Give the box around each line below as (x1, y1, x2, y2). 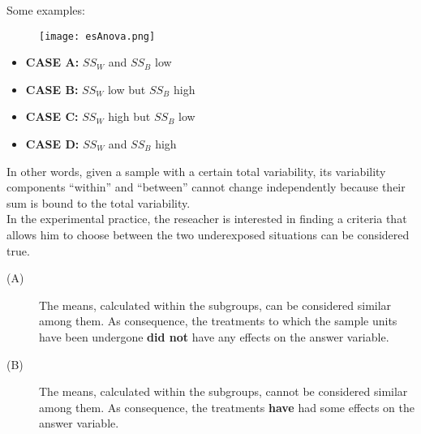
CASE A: (25, 54, 79, 71)
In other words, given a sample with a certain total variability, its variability (6, 162, 386, 179)
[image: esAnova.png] (39, 30, 156, 42)
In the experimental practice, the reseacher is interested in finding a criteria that (6, 210, 407, 227)
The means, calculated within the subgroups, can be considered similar (39, 296, 392, 313)
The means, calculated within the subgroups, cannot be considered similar (39, 383, 408, 400)
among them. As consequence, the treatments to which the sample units (39, 312, 397, 329)
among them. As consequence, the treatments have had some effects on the (39, 398, 415, 415)
